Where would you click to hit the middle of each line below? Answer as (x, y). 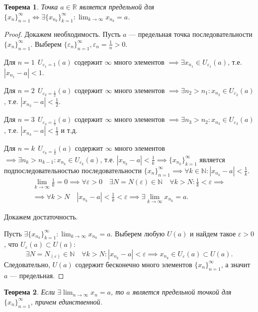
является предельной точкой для (182, 292)
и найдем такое (213, 233)
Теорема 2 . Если (30, 292)
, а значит (236, 264)
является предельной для (117, 6)
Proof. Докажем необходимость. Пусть (62, 34)
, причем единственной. (66, 301)
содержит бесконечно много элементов (134, 264)
